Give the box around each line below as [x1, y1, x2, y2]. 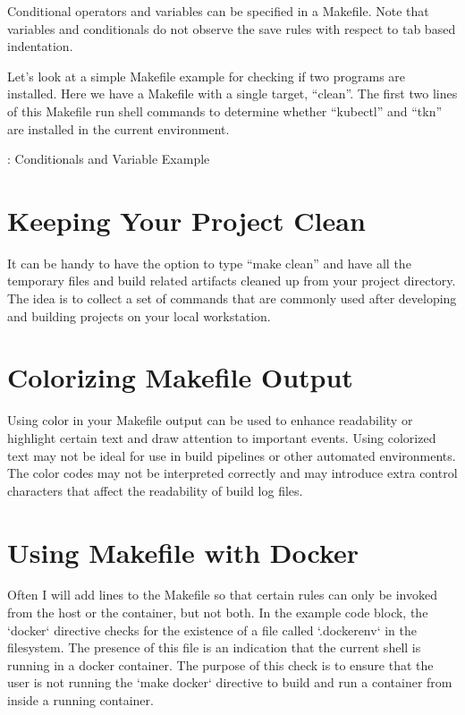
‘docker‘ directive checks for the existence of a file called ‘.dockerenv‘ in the [7, 620, 417, 639]
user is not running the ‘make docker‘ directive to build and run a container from [7, 673, 452, 692]
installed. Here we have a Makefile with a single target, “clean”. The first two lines [7, 84, 458, 103]
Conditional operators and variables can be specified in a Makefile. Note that [7, 2, 429, 20]
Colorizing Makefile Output [7, 359, 353, 396]
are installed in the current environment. [7, 119, 230, 138]
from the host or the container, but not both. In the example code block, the [7, 603, 428, 622]
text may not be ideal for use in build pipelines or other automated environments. [7, 446, 456, 464]
